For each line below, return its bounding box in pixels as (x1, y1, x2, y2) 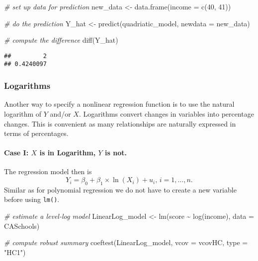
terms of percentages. (4, 128, 69, 138)
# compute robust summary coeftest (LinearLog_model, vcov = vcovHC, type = (4, 237, 248, 248)
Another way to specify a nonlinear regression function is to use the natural (4, 99, 235, 109)
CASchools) (4, 220, 40, 231)
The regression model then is (4, 166, 92, 177)
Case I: (4, 147, 29, 158)
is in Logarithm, (39, 147, 96, 158)
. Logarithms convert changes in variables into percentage (79, 108, 255, 119)
